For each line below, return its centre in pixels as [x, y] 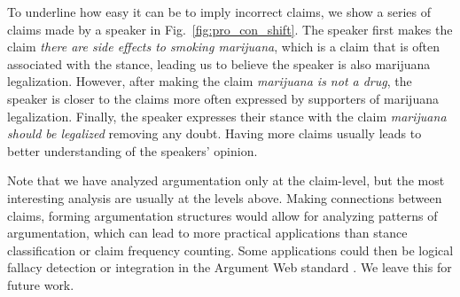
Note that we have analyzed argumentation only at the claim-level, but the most [226, 180]
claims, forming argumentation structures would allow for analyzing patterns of [222, 215]
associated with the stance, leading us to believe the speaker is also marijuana [219, 63]
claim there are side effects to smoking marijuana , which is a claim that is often [224, 47]
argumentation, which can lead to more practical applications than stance [207, 233]
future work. [41, 284]
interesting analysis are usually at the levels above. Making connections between [225, 197]
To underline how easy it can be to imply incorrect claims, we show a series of [219, 12]
